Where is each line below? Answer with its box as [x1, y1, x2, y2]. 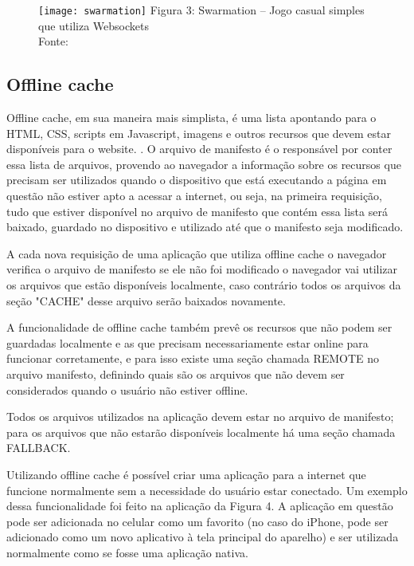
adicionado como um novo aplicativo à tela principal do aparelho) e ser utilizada [6, 529, 399, 545]
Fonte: [38, 33, 68, 49]
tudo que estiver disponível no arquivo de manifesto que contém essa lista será [6, 202, 388, 219]
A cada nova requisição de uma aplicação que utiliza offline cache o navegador [6, 245, 387, 261]
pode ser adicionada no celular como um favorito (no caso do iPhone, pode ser [6, 513, 389, 529]
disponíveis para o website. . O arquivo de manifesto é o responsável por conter [6, 140, 393, 157]
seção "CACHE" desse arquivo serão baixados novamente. [6, 292, 286, 309]
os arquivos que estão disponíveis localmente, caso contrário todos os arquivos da [6, 276, 401, 293]
